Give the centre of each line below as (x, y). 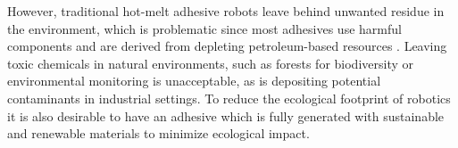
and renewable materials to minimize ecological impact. (158, 133)
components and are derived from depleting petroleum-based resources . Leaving (227, 46)
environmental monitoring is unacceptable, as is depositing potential (194, 81)
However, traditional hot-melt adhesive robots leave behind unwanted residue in (226, 11)
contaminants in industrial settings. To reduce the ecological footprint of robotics (229, 98)
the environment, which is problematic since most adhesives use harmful (204, 28)
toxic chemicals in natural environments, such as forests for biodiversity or (210, 63)
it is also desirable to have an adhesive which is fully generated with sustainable (226, 115)
